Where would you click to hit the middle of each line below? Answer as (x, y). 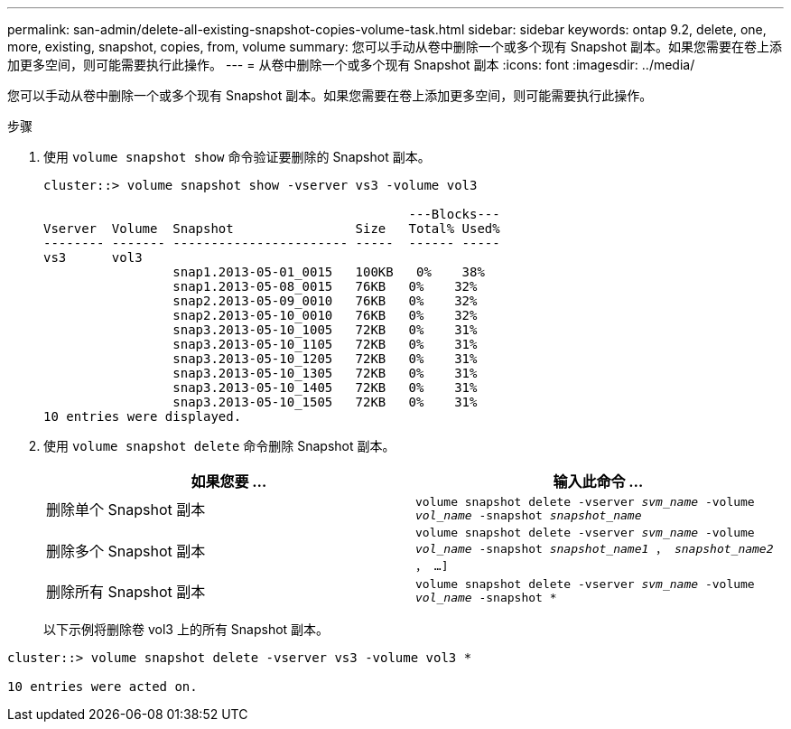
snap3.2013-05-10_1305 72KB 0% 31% (325, 373)
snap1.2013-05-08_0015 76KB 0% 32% (325, 286)
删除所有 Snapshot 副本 (126, 592)
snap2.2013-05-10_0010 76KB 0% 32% (325, 315)
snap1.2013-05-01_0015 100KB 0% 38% (329, 272)
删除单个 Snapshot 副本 (126, 509)
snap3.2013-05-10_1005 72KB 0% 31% (325, 330)
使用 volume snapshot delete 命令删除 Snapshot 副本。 (219, 446)
